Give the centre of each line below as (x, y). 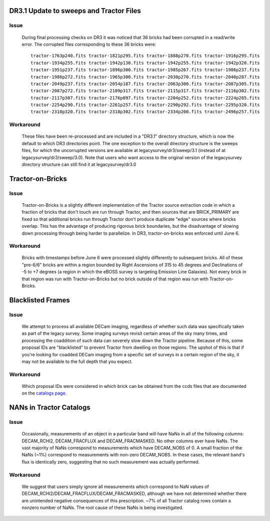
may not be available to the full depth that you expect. (77, 361)
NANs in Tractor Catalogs (50, 408)
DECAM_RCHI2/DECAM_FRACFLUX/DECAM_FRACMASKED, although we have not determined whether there (134, 493)
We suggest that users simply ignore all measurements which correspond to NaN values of (115, 486)
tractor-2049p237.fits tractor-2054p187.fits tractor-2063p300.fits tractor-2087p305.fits (145, 84)
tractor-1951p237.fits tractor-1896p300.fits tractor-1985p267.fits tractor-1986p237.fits (145, 70)
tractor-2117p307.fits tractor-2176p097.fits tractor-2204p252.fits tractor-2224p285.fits (145, 98)
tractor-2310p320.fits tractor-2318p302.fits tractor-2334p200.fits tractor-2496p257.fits (145, 112)
